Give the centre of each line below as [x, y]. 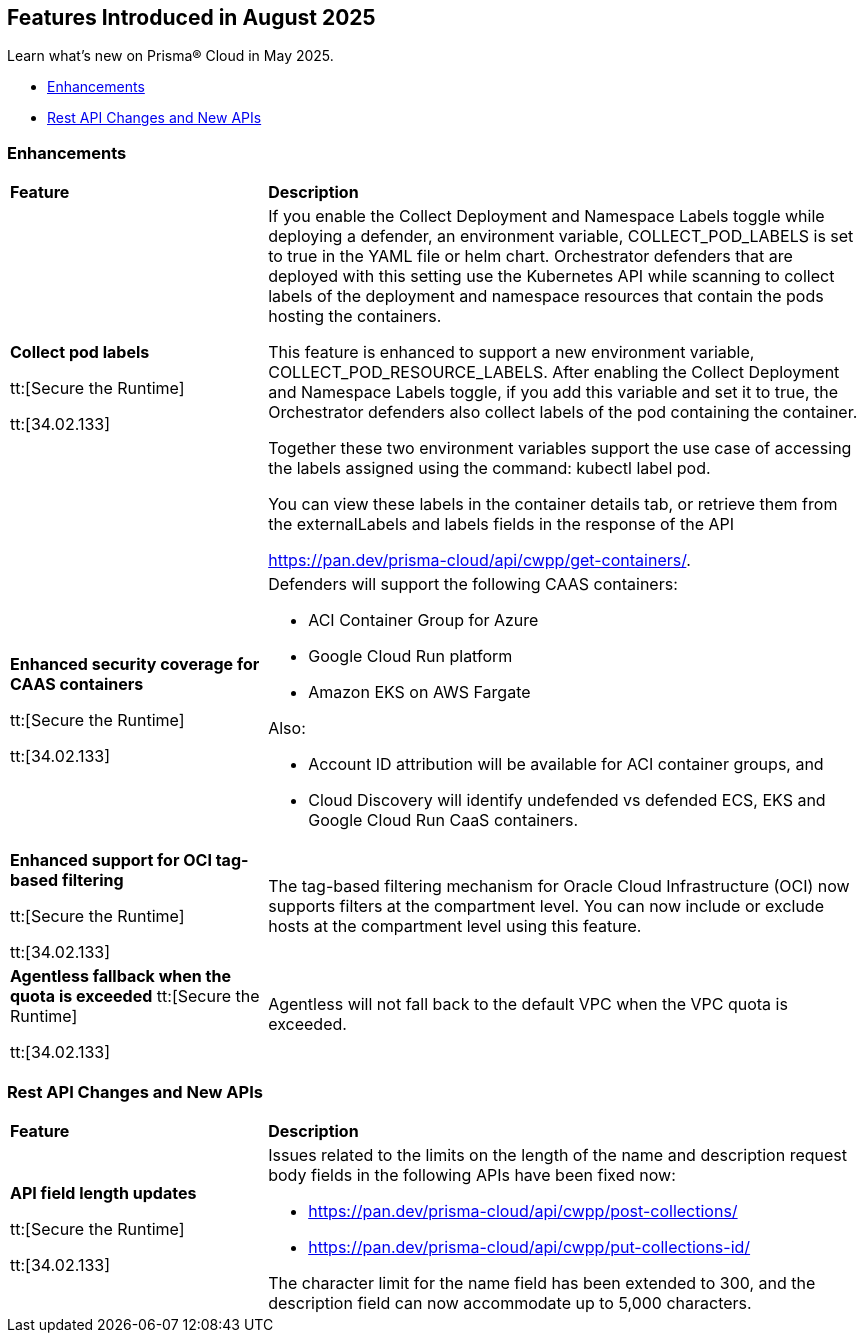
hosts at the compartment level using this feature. [455, 926]
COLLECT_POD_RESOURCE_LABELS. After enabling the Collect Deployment [554, 372]
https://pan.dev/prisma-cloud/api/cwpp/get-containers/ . [479, 560]
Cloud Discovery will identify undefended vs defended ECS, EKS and [567, 800]
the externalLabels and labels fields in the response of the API [501, 524]
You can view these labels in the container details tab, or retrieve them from [553, 504]
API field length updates [103, 1192]
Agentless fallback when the [120, 976]
